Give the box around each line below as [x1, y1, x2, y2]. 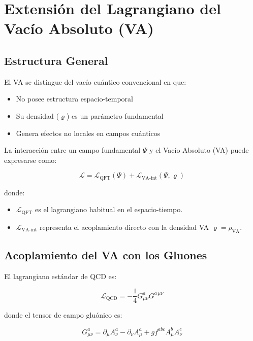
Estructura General [4, 52, 108, 68]
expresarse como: [4, 154, 57, 165]
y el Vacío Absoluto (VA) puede [149, 145, 249, 155]
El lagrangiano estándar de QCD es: [4, 270, 117, 281]
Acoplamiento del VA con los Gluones [4, 247, 207, 263]
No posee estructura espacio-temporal [16, 93, 133, 104]
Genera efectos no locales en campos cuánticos [16, 127, 161, 138]
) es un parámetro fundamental [66, 110, 164, 121]
